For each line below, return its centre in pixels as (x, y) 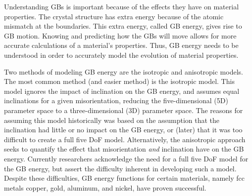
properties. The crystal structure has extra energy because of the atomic (114, 16)
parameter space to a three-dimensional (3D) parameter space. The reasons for (124, 110)
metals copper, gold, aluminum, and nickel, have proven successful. (105, 187)
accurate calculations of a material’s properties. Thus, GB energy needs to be (121, 45)
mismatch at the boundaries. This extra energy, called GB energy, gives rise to (123, 26)
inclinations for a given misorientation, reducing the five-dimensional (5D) (116, 100)
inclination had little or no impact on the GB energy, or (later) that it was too (123, 130)
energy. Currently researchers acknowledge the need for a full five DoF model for (126, 158)
